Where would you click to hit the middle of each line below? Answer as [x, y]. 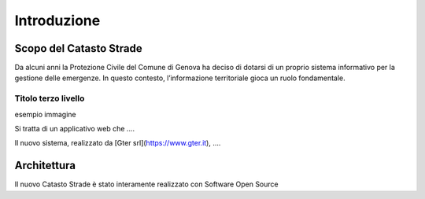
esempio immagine [45, 114]
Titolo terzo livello [50, 98]
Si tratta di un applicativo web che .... [75, 128]
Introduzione [57, 20]
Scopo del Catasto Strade [78, 48]
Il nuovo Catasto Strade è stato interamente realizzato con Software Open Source [146, 184]
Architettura [45, 166]
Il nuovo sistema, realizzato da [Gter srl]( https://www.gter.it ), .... [118, 143]
